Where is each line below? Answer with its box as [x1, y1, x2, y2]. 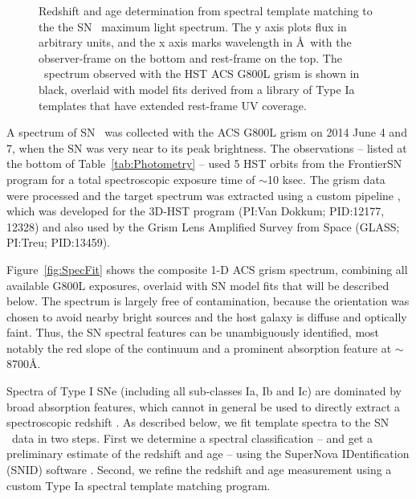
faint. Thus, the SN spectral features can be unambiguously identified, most [6, 324, 380, 341]
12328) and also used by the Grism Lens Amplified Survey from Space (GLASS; [6, 218, 400, 235]
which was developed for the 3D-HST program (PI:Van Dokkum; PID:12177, [6, 202, 385, 219]
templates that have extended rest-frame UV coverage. [39, 96, 307, 113]
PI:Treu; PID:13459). [6, 234, 110, 251]
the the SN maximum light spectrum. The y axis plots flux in [39, 18, 347, 35]
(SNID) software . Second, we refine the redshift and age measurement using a [6, 461, 392, 478]
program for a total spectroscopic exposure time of [6, 170, 255, 187]
